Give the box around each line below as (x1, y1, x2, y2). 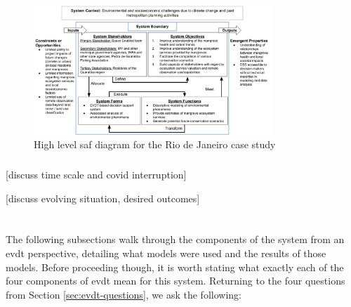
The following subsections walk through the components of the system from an (6, 232, 345, 247)
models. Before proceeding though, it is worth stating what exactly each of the (6, 259, 344, 274)
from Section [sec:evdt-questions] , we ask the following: (6, 287, 241, 301)
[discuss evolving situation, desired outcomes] (6, 190, 200, 205)
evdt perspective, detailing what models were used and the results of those (6, 245, 326, 260)
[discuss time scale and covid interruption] (6, 166, 187, 181)
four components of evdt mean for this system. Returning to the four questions (6, 273, 345, 288)
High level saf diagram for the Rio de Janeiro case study (34, 137, 276, 152)
